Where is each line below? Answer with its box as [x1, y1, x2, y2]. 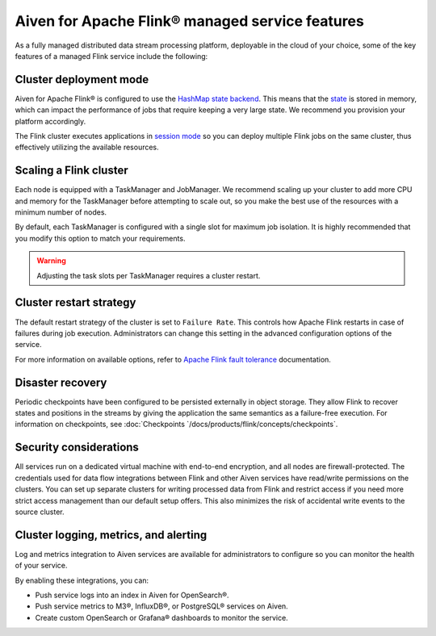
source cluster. [15, 507, 65, 517]
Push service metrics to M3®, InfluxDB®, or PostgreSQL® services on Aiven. [35, 601, 288, 611]
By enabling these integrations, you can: [15, 575, 149, 585]
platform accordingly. [15, 116, 86, 126]
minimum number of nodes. [15, 207, 107, 217]
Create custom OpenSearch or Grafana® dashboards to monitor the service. [35, 613, 288, 622]
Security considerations [15, 441, 139, 454]
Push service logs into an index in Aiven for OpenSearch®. [35, 590, 229, 600]
